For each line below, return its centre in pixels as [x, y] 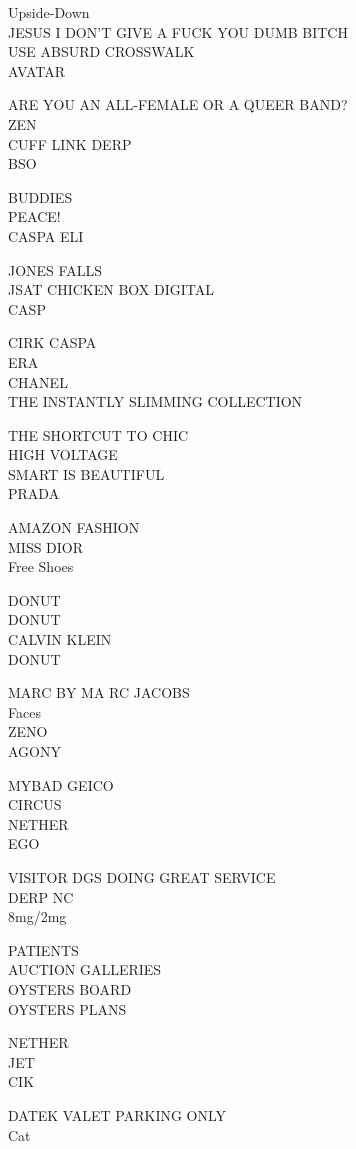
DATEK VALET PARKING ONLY [117, 1114]
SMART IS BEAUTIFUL [86, 473]
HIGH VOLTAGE [63, 454]
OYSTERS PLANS [67, 1008]
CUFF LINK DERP [70, 143]
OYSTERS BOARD [70, 988]
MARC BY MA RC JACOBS [99, 692]
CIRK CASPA [52, 342]
